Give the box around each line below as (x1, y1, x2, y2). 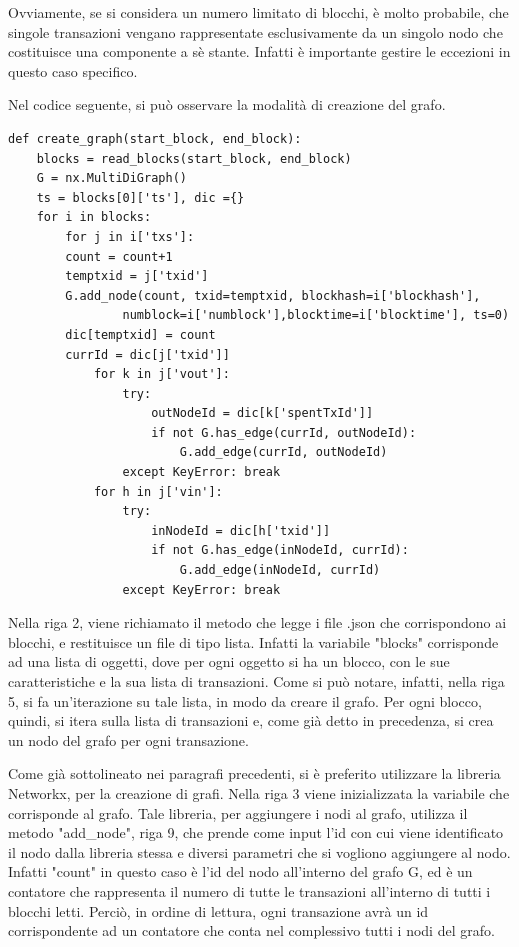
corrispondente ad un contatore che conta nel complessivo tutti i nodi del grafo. (8, 920, 495, 941)
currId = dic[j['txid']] (65, 347, 230, 362)
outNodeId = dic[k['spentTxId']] (151, 406, 374, 421)
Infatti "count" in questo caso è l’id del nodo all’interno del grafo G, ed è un (8, 861, 473, 882)
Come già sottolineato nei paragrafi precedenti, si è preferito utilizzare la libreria (8, 763, 501, 784)
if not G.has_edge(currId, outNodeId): (151, 425, 417, 440)
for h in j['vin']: (93, 484, 223, 499)
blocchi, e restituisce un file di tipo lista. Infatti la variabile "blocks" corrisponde (8, 631, 499, 652)
